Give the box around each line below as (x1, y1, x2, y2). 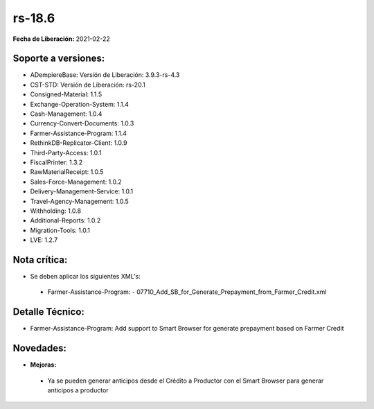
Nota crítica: (12, 254, 68, 266)
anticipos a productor (47, 385, 109, 394)
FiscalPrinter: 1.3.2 (30, 158, 83, 166)
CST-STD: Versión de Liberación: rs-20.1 (30, 80, 145, 89)
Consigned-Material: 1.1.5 (30, 90, 103, 98)
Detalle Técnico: (12, 306, 84, 318)
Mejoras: (30, 360, 57, 369)
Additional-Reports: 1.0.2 (30, 216, 101, 225)
